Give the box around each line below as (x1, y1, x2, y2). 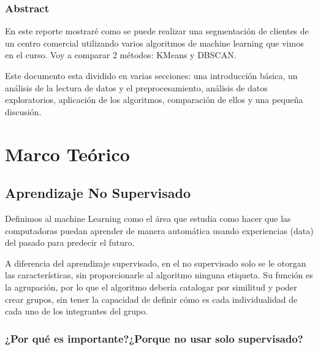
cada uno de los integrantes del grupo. (5, 305, 148, 318)
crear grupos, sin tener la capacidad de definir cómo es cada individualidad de (5, 292, 298, 305)
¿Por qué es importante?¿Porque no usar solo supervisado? (5, 330, 303, 346)
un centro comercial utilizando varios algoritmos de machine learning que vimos (5, 36, 304, 49)
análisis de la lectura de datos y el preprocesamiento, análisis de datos (5, 81, 268, 94)
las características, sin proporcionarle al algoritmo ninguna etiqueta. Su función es (5, 268, 313, 281)
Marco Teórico (5, 141, 130, 166)
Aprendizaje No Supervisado (5, 183, 191, 202)
